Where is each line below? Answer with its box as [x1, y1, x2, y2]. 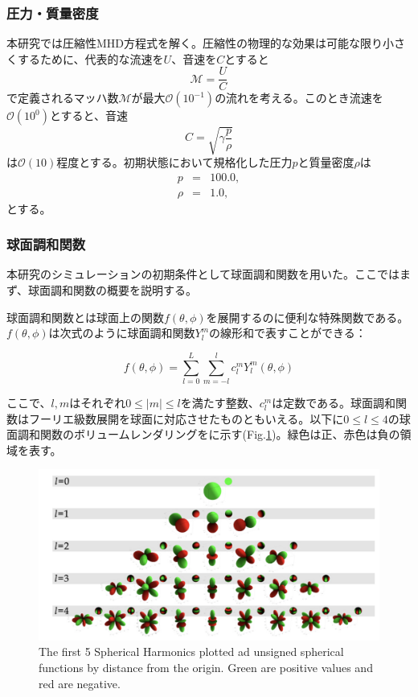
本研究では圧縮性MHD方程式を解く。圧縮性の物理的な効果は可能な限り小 [6, 35, 395, 52]
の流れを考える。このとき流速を [215, 89, 383, 106]
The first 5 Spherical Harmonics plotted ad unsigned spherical [39, 643, 344, 660]
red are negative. [39, 674, 121, 691]
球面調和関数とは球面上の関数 [6, 308, 164, 325]
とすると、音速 [49, 107, 128, 124]
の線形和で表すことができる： [209, 324, 367, 341]
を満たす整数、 [180, 394, 260, 410]
